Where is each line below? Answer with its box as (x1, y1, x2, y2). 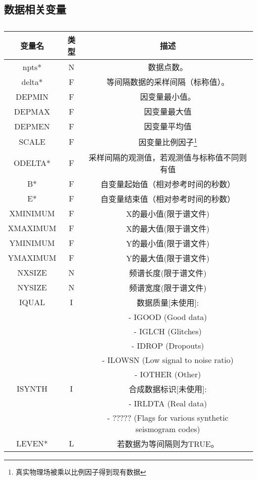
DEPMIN (15, 90, 49, 102)
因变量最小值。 (140, 91, 196, 103)
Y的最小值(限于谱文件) (126, 237, 210, 249)
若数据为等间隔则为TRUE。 (117, 438, 219, 449)
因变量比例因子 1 (138, 135, 197, 148)
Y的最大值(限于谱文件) (126, 252, 210, 264)
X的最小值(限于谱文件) (126, 207, 210, 219)
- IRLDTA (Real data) (128, 397, 207, 409)
